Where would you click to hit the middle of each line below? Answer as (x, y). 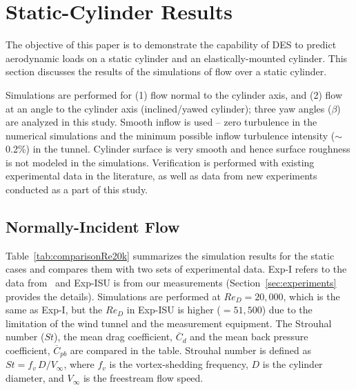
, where (79, 364)
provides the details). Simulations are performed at (113, 296)
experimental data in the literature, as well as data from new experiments (161, 176)
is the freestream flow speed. (143, 378)
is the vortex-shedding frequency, (179, 364)
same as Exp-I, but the (54, 310)
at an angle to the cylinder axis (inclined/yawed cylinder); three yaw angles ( (169, 108)
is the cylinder (293, 364)
